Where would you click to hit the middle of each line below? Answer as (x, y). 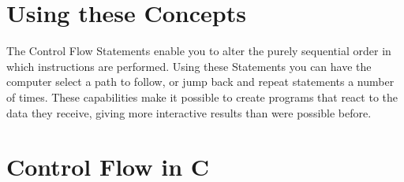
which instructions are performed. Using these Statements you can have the (189, 66)
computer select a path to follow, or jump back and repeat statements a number (200, 82)
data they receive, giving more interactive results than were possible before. (189, 112)
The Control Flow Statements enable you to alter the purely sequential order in (199, 51)
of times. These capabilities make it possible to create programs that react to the (202, 97)
